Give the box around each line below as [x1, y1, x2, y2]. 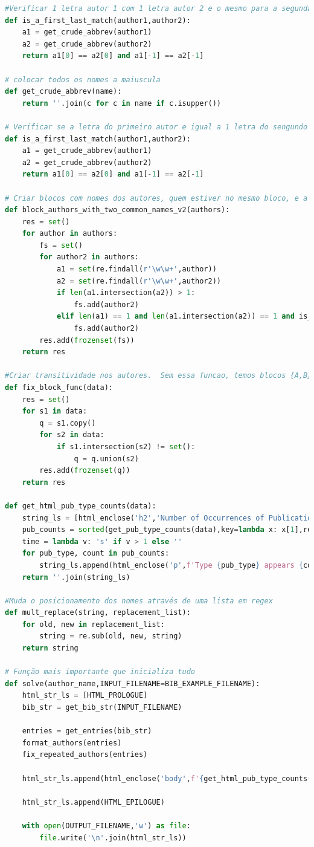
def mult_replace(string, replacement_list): [5, 608, 191, 617]
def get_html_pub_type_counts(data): [5, 501, 156, 510]
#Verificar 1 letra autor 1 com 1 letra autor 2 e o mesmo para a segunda [5, 4, 312, 13]
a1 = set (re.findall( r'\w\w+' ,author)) [56, 265, 217, 274]
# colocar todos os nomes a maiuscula [5, 75, 161, 84]
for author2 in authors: [39, 253, 139, 262]
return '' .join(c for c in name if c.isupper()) [22, 99, 222, 108]
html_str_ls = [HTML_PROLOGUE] [22, 691, 148, 700]
